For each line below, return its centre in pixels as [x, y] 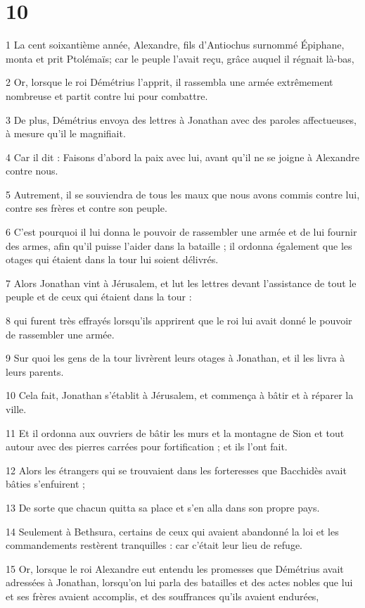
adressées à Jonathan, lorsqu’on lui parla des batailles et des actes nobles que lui [179, 582]
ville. [16, 409]
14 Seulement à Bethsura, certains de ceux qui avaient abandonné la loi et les [172, 531]
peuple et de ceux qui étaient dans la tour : [99, 297]
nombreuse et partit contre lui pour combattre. [107, 95]
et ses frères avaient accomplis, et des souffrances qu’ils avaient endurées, [162, 596]
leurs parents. [35, 371]
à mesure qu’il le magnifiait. [66, 133]
